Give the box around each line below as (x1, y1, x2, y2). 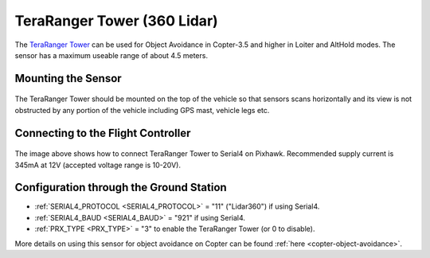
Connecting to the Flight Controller (14, 126, 191, 139)
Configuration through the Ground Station (14, 181, 227, 194)
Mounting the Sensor (14, 72, 123, 85)
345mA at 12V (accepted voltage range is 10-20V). (14, 160, 181, 170)
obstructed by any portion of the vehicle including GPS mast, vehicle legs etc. (14, 105, 270, 115)
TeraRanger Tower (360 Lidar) (14, 12, 218, 29)
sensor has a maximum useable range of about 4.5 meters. (14, 50, 209, 60)
